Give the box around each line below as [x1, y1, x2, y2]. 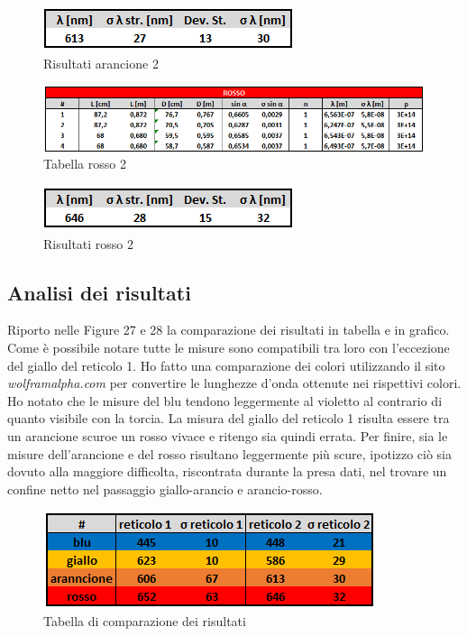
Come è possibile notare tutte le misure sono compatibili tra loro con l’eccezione [7, 338, 450, 357]
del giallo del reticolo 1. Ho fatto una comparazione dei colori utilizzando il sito [7, 355, 445, 374]
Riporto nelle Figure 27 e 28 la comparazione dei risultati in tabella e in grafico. [7, 320, 450, 339]
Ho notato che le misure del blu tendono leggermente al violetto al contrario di [7, 391, 443, 410]
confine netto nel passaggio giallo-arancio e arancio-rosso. [7, 479, 323, 498]
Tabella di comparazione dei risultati [43, 611, 246, 630]
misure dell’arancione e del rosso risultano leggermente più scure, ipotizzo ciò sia [7, 444, 452, 463]
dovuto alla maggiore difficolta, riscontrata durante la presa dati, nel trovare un [7, 462, 447, 481]
